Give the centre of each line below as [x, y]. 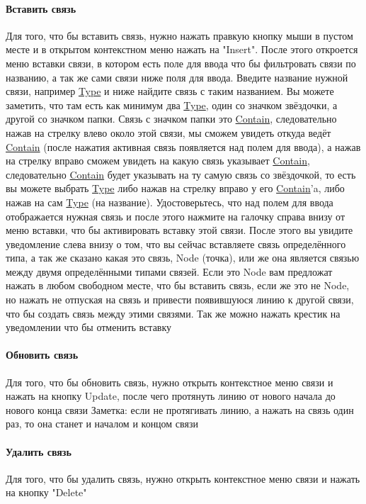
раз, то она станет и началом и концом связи [102, 424]
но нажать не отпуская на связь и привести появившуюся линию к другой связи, [180, 299]
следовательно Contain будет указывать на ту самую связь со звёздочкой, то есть [181, 174]
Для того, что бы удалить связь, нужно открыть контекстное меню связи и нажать [183, 478]
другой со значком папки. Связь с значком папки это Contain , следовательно [171, 119]
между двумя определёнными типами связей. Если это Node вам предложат [169, 271]
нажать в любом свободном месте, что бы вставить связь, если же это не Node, [178, 285]
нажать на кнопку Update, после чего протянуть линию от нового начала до [171, 396]
